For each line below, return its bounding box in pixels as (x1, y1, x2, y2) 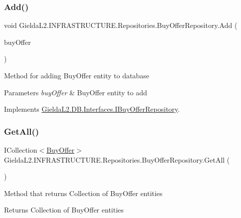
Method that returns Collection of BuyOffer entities (4, 188, 163, 198)
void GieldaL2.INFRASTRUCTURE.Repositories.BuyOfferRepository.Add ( (4, 20, 238, 30)
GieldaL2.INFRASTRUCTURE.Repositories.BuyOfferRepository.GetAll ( (4, 154, 230, 165)
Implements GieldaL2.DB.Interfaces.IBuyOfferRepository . (4, 104, 180, 114)
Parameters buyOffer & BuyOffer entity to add (4, 87, 147, 97)
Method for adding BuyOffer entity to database (4, 70, 149, 80)
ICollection (4, 145, 37, 155)
